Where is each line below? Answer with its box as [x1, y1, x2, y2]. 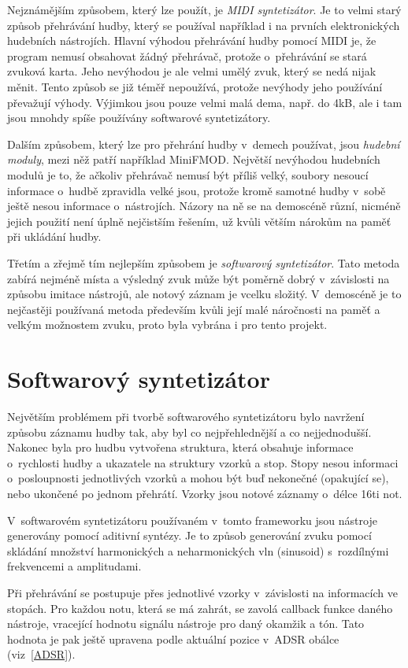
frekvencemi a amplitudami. [7, 558, 142, 574]
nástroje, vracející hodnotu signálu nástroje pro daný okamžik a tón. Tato [7, 615, 365, 632]
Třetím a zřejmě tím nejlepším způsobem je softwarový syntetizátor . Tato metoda [7, 254, 400, 271]
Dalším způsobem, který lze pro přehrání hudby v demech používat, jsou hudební [7, 135, 400, 152]
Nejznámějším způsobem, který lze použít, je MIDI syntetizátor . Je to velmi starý [7, 2, 402, 17]
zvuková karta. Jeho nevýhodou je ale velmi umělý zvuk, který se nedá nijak [7, 63, 376, 79]
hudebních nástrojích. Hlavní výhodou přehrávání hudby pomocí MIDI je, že [7, 32, 376, 49]
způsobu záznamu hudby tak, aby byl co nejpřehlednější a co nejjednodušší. [7, 423, 372, 440]
